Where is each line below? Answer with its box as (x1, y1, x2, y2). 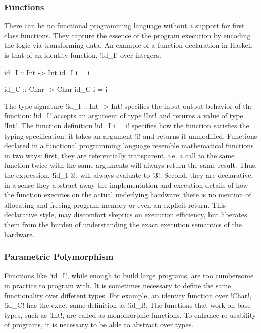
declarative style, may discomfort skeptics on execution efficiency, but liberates (4, 209, 247, 220)
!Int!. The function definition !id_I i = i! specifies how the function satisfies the (4, 120, 249, 130)
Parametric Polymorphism (4, 250, 114, 263)
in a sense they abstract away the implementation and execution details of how (4, 179, 248, 190)
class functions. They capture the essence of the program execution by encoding (4, 30, 251, 40)
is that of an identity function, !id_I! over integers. (4, 50, 161, 60)
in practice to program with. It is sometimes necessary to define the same (4, 280, 231, 290)
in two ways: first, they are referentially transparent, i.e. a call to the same (4, 150, 235, 160)
